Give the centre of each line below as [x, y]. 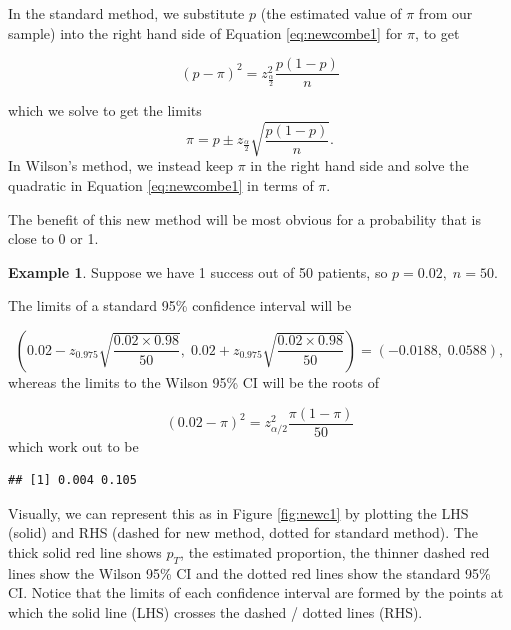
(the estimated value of [331, 13]
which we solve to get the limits [105, 110]
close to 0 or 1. [53, 238]
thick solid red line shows [85, 551]
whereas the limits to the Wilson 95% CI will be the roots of [193, 381]
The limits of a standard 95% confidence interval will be [180, 305]
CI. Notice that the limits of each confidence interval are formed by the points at [256, 592]
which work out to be [73, 445]
